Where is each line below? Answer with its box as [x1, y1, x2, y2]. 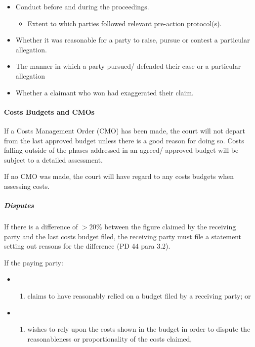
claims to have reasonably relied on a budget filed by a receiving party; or [27, 291, 251, 301]
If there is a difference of [4, 221, 78, 232]
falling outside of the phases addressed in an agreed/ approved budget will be [4, 145, 239, 155]
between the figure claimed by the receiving [104, 221, 236, 232]
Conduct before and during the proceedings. [15, 1, 149, 11]
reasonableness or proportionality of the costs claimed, [27, 333, 192, 344]
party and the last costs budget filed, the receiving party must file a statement [4, 231, 241, 241]
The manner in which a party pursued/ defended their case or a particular [15, 61, 241, 71]
